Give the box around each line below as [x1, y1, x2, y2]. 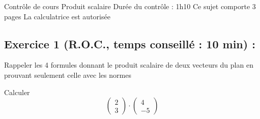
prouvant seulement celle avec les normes [4, 69, 131, 80]
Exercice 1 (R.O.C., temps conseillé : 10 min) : [4, 36, 255, 51]
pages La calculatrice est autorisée [4, 11, 110, 21]
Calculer [4, 86, 30, 97]
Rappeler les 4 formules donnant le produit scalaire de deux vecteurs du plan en [4, 59, 253, 70]
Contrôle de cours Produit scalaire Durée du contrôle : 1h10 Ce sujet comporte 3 [4, 1, 256, 11]
